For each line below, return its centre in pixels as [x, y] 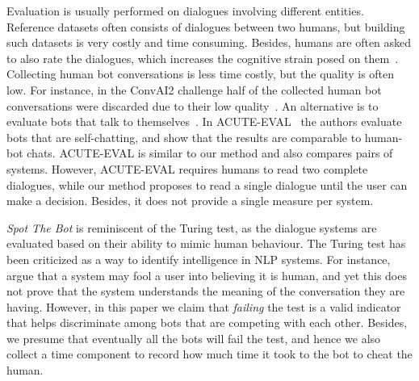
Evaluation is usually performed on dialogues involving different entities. [185, 10]
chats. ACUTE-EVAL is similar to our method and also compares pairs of [210, 153]
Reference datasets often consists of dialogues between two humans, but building [206, 26]
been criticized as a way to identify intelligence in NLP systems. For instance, [199, 259]
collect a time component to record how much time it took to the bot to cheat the [209, 354]
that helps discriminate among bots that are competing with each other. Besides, [207, 322]
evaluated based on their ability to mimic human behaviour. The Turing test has [206, 243]
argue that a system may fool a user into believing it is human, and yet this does [207, 275]
